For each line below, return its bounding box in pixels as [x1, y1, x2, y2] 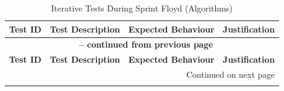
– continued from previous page [78, 38, 213, 51]
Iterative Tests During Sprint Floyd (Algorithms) [51, 2, 233, 14]
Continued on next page [186, 68, 275, 81]
